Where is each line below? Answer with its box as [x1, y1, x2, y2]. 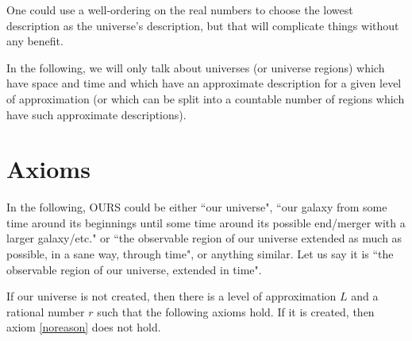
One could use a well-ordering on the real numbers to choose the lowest [6, 2, 353, 17]
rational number [6, 303, 85, 320]
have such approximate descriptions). [6, 106, 187, 122]
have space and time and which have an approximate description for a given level [6, 75, 402, 91]
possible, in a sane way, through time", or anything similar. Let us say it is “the [6, 246, 394, 262]
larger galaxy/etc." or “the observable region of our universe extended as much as [6, 230, 402, 246]
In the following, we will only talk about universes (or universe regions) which [6, 59, 385, 76]
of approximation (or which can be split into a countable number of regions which [6, 90, 405, 107]
